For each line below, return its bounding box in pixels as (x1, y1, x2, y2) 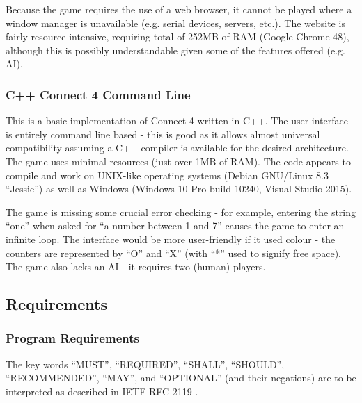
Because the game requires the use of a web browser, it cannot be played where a (6, 2, 352, 16)
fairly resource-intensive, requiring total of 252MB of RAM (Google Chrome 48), (6, 29, 349, 44)
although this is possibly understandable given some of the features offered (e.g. (6, 42, 345, 57)
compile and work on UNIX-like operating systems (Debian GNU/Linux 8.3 (6, 167, 329, 182)
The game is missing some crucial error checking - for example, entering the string (6, 204, 356, 219)
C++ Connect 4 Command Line (6, 85, 191, 103)
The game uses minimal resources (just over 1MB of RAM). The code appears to (6, 154, 351, 168)
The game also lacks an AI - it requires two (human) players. (6, 259, 266, 274)
